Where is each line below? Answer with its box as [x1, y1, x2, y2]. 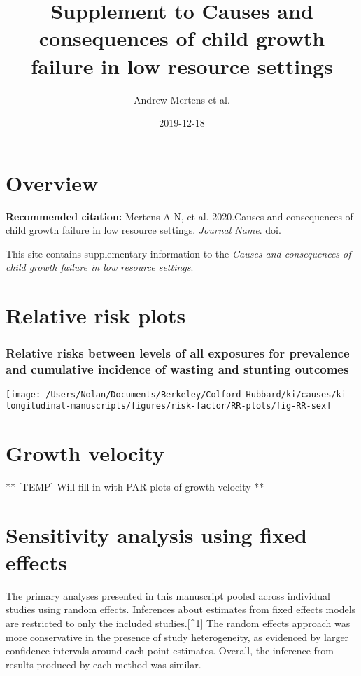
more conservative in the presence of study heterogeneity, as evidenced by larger [6, 629, 349, 644]
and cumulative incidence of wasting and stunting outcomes [6, 360, 349, 378]
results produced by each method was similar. [6, 656, 201, 671]
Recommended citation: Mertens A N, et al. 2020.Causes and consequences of [6, 209, 353, 223]
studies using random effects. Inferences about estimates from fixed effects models [6, 602, 356, 617]
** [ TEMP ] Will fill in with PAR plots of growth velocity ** [6, 479, 264, 493]
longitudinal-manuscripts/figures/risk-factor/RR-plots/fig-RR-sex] [6, 401, 332, 411]
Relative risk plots [6, 301, 186, 330]
